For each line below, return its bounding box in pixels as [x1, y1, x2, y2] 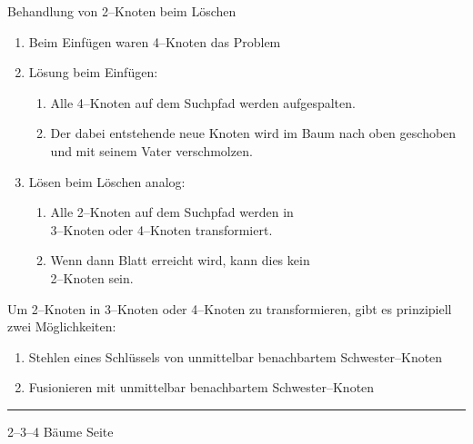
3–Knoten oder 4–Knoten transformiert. [50, 220, 273, 239]
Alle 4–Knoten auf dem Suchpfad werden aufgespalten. [50, 93, 356, 112]
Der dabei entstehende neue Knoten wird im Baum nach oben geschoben [50, 123, 457, 143]
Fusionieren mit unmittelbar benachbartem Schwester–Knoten [28, 378, 375, 397]
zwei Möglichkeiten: [7, 317, 116, 336]
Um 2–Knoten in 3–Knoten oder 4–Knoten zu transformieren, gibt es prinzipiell [7, 299, 452, 318]
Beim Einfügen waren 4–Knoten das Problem [28, 32, 281, 51]
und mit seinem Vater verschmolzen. [50, 141, 253, 160]
